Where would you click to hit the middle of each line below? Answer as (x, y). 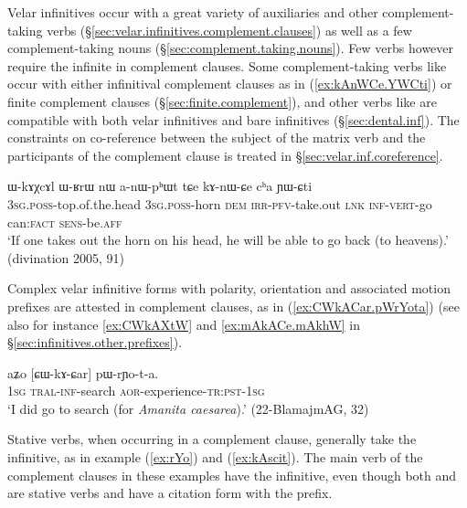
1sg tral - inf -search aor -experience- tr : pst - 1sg (136, 391)
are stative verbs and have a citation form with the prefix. (170, 493)
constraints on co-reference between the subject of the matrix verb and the (217, 138)
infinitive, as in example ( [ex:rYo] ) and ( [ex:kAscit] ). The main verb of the (215, 457)
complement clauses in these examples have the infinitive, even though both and (232, 475)
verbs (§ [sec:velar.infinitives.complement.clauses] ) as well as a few (229, 30)
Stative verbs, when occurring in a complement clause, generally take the (212, 439)
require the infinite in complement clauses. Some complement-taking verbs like (227, 65)
